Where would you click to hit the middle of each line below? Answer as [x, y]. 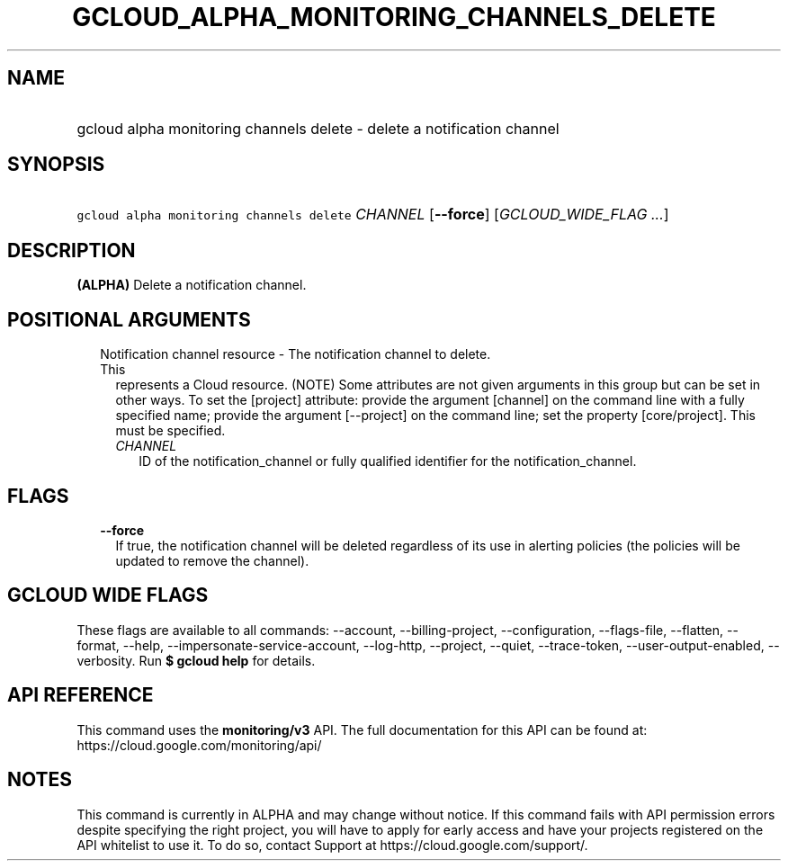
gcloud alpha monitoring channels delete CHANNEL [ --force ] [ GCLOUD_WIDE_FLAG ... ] [373, 215]
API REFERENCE [81, 695]
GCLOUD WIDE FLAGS [108, 595]
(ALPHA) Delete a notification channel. [192, 285]
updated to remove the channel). [212, 560]
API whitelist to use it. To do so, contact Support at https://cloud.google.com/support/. [332, 845]
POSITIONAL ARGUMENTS [129, 319]
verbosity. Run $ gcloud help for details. [196, 660]
